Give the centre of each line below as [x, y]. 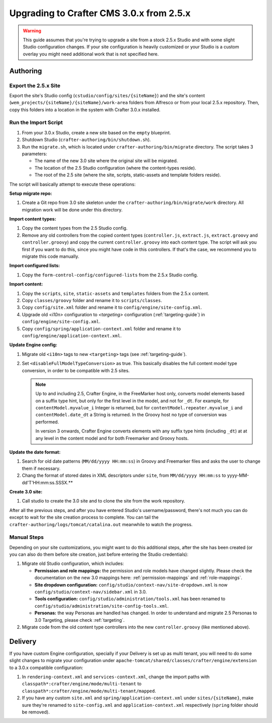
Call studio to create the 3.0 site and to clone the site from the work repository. [104, 501]
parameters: [35, 154]
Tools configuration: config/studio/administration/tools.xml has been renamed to [130, 599]
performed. [47, 422]
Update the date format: [35, 452]
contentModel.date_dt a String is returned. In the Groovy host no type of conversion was [131, 415]
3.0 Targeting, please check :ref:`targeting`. [80, 620]
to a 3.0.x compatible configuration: [46, 668]
